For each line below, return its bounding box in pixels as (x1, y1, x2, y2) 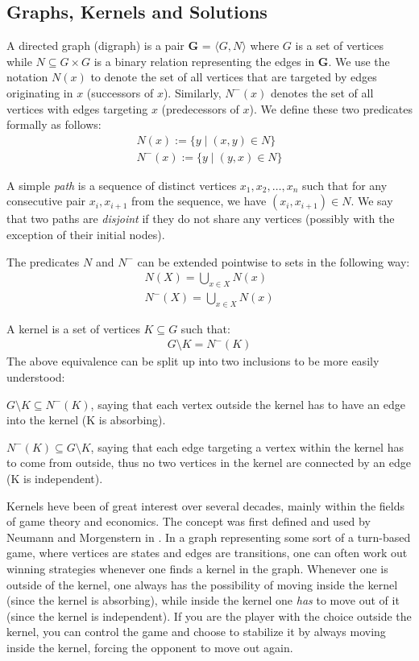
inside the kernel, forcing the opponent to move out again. (6, 638, 293, 655)
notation (6, 68, 48, 85)
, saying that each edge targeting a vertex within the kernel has (90, 438, 404, 455)
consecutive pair (6, 192, 86, 209)
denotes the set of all (271, 84, 374, 101)
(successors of (86, 84, 154, 101)
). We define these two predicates (249, 100, 413, 117)
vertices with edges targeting (6, 100, 148, 117)
